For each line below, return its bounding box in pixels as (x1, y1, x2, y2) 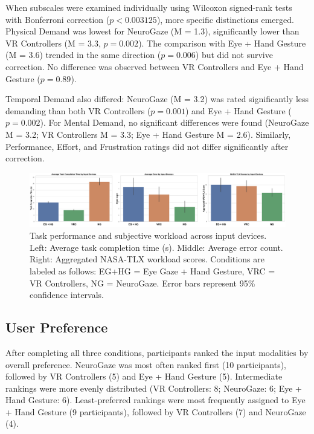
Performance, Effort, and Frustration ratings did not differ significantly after (5, 140, 289, 152)
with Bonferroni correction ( (5, 13, 110, 25)
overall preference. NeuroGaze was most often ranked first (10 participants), (5, 358, 286, 371)
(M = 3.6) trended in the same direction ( (5, 48, 161, 61)
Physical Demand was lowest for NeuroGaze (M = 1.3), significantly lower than (5, 25, 300, 37)
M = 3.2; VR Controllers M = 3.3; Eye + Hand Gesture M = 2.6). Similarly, (5, 128, 291, 140)
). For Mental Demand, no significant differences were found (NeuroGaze (40, 116, 309, 129)
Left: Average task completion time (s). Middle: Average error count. (30, 241, 283, 253)
